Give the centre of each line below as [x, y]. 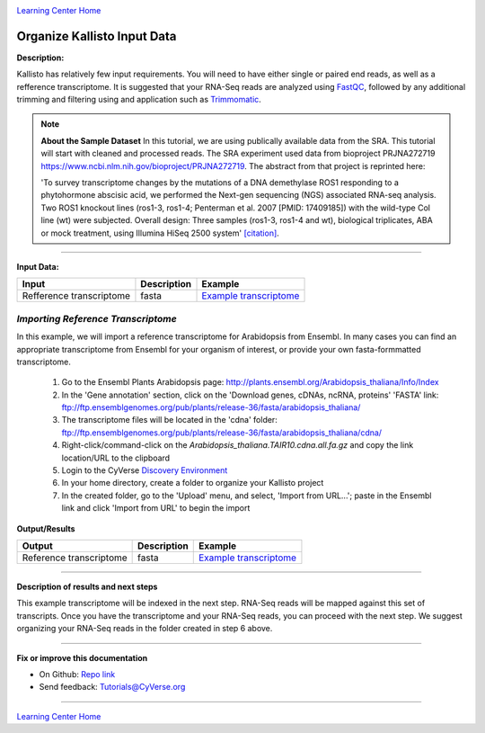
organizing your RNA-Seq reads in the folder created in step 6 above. [145, 629]
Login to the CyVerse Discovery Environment [145, 470]
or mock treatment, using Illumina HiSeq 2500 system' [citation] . [160, 233]
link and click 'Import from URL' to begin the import [156, 508]
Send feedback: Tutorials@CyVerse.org [112, 687]
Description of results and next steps [87, 586]
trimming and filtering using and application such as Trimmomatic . [139, 100]
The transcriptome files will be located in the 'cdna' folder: [169, 420]
